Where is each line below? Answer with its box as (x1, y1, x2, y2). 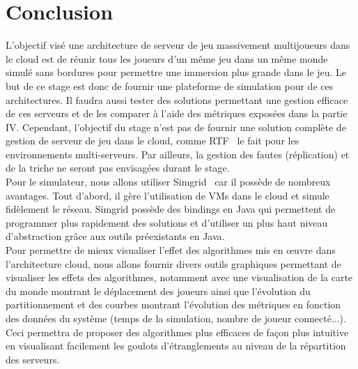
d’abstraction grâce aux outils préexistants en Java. (6, 229, 225, 243)
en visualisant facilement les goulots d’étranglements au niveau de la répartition (6, 338, 346, 353)
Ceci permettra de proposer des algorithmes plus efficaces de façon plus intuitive (6, 324, 349, 339)
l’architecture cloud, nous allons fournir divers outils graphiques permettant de (6, 256, 341, 271)
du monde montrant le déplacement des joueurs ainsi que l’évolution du (6, 283, 311, 298)
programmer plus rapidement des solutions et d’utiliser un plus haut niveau (6, 215, 328, 229)
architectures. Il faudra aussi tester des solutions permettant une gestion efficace (6, 92, 348, 107)
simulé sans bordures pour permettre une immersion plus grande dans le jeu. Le (6, 65, 347, 80)
